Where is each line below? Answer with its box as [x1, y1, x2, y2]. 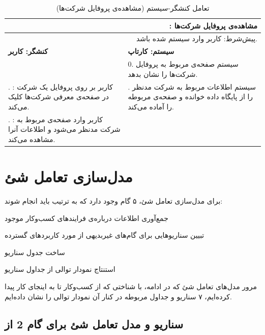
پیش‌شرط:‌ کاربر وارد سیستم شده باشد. [136, 33, 257, 44]
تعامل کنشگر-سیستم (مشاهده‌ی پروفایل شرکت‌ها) [56, 3, 210, 13]
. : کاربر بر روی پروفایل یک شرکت [8, 81, 113, 92]
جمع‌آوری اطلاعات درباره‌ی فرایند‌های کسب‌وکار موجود [5, 212, 168, 223]
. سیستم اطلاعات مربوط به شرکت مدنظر [128, 81, 256, 92]
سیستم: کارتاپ [128, 46, 174, 57]
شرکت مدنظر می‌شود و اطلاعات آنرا [8, 124, 121, 134]
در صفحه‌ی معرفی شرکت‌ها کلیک [8, 91, 109, 102]
